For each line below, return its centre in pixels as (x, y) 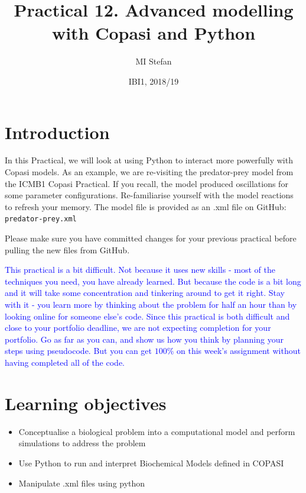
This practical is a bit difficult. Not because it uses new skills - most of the (140, 270)
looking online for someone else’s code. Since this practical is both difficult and (147, 316)
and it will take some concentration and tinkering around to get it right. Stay (145, 293)
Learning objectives (86, 403)
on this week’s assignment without (238, 351)
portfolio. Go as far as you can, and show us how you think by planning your (144, 339)
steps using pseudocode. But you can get (78, 351)
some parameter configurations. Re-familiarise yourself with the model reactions (149, 195)
